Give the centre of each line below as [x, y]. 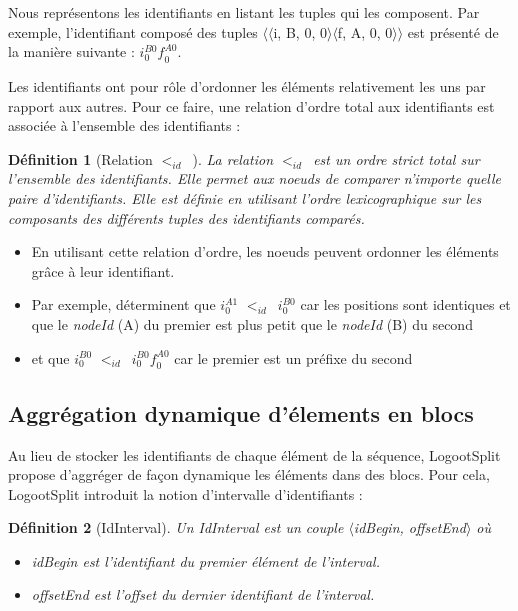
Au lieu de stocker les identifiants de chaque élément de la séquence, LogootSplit [254, 454]
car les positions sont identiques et [405, 304]
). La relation [233, 158]
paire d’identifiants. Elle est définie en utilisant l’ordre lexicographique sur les [245, 197]
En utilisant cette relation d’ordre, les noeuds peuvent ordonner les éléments [265, 251]
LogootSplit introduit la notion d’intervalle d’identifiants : [185, 493]
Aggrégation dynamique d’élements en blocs [241, 412]
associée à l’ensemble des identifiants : [124, 125]
